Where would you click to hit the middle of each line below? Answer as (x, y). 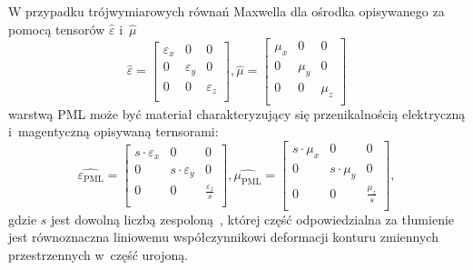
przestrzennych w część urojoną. (99, 254)
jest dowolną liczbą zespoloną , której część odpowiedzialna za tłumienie (253, 219)
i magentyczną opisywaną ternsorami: (113, 131)
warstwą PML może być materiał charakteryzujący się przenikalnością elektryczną (237, 113)
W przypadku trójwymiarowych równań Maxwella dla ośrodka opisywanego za (227, 11)
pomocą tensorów (57, 29)
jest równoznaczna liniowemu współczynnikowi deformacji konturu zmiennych (223, 237)
